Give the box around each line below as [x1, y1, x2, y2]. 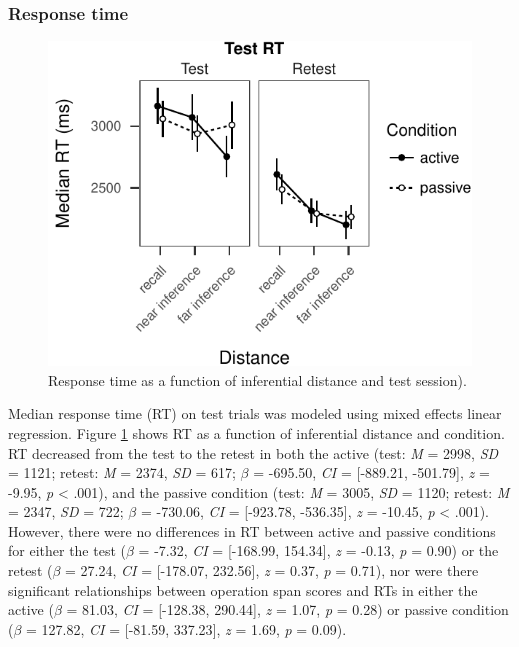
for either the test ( [8, 540, 126, 561]
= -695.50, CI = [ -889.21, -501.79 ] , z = [253, 462, 490, 483]
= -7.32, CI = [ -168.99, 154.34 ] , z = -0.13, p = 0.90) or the [138, 540, 499, 561]
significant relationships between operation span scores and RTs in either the [8, 579, 478, 600]
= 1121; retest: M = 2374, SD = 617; [8, 462, 236, 483]
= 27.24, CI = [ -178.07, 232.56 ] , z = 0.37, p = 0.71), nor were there [65, 560, 479, 581]
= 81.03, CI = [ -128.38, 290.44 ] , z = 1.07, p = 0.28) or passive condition [66, 599, 509, 620]
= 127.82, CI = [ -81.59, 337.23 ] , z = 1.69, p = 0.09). [26, 618, 347, 639]
